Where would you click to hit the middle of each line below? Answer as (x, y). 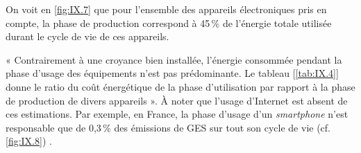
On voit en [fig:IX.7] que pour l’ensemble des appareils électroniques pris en (166, 9)
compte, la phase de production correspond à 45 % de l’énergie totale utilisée (169, 22)
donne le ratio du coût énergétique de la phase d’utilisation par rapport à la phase (180, 86)
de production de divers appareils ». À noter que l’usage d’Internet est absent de (177, 100)
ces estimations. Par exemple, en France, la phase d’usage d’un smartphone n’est (177, 114)
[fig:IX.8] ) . (29, 141)
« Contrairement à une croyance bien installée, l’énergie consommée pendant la (174, 59)
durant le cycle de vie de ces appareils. (87, 36)
